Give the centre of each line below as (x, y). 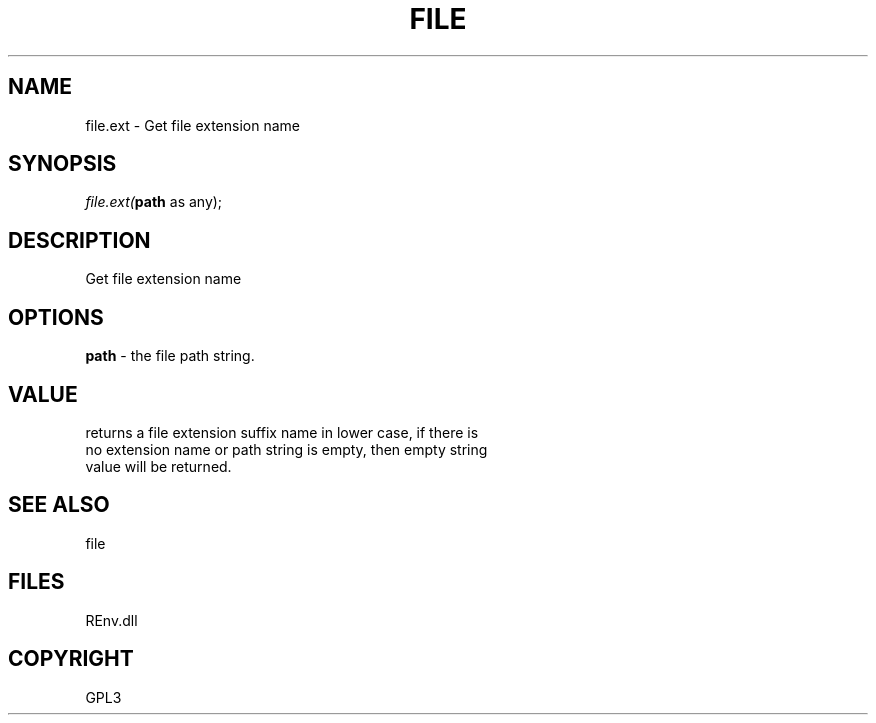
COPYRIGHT (71, 659)
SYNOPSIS (62, 164)
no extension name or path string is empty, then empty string (286, 449)
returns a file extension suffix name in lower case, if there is (282, 432)
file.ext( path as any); (154, 202)
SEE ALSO (59, 505)
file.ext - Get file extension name (192, 125)
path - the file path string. (170, 356)
